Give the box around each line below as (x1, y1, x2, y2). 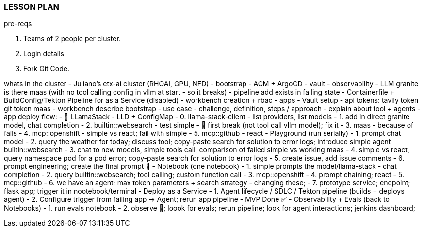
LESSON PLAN (4, 2, 60, 12)
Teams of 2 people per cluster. (23, 34, 121, 43)
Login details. (23, 49, 66, 58)
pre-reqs (4, 19, 32, 28)
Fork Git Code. (23, 65, 69, 73)
